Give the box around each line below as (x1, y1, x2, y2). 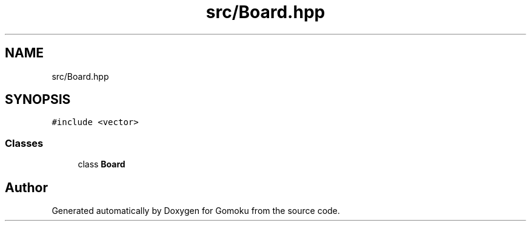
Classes (5, 137, 44, 149)
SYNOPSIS (5, 92, 71, 108)
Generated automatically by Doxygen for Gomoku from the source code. (52, 205, 340, 216)
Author (5, 179, 48, 195)
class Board (78, 159, 125, 170)
